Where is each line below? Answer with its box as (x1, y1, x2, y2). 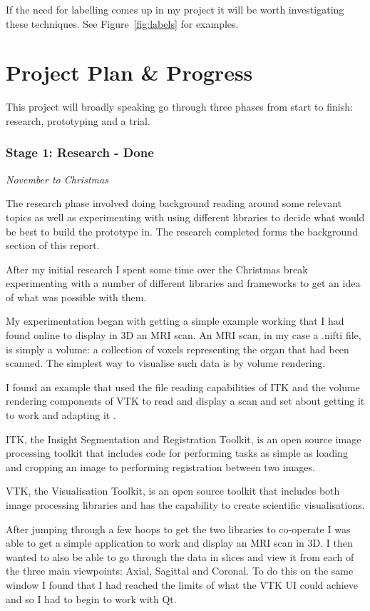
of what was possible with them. (6, 289, 147, 304)
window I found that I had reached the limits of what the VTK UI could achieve (6, 577, 358, 592)
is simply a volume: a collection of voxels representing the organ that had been (6, 341, 349, 356)
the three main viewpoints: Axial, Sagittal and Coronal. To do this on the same (6, 563, 354, 578)
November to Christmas (6, 171, 108, 186)
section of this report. (6, 238, 100, 253)
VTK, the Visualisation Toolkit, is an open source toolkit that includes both (6, 483, 340, 498)
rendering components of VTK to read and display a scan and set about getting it (6, 393, 365, 408)
